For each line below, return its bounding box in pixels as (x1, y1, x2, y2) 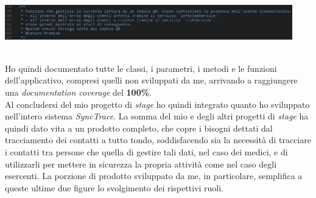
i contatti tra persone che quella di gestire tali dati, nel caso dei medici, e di (5, 146, 288, 158)
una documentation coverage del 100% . (5, 86, 152, 99)
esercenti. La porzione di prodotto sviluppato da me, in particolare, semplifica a (5, 169, 303, 182)
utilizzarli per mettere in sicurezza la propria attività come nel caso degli (5, 157, 277, 170)
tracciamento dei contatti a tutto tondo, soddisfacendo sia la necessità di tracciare (5, 133, 311, 146)
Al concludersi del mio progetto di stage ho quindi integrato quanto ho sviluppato (5, 97, 310, 110)
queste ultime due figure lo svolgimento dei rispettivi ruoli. (5, 181, 223, 194)
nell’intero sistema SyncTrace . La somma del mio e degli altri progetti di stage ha (5, 110, 309, 122)
